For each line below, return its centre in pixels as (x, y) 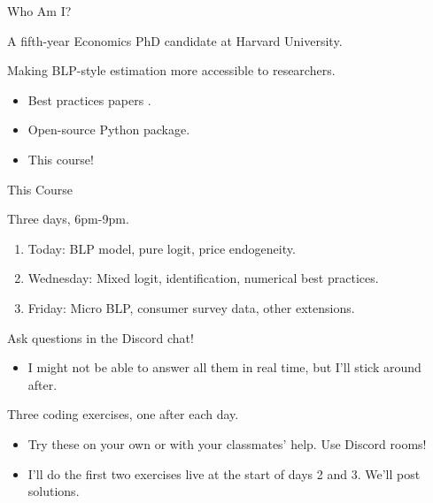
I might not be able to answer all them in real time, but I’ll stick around (224, 367)
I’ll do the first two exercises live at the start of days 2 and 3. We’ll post (224, 473)
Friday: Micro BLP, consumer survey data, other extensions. (191, 307)
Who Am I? (39, 11)
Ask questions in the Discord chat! (101, 337)
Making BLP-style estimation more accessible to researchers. (171, 70)
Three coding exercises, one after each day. (123, 414)
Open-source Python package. (109, 130)
